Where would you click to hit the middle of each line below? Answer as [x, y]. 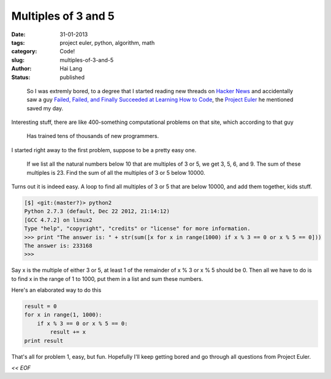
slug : [18, 60]
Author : [21, 69]
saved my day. [45, 108]
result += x [68, 332]
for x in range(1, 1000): [63, 315]
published [72, 77]
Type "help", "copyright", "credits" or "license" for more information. [137, 229]
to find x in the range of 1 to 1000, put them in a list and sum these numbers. [107, 278]
